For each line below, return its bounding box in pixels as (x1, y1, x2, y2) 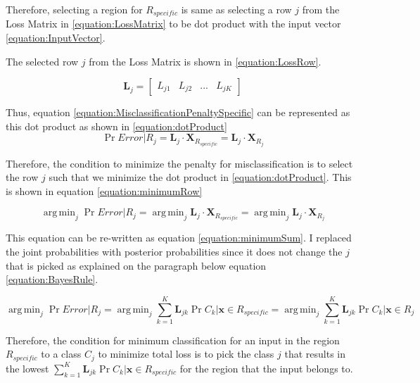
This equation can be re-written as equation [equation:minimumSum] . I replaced (6, 230, 352, 245)
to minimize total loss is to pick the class (98, 346, 274, 361)
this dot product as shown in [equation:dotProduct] (6, 118, 227, 133)
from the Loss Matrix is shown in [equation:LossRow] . (89, 54, 322, 68)
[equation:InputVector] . (6, 30, 106, 45)
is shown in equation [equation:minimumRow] (6, 183, 203, 198)
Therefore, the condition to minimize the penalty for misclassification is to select (6, 156, 353, 170)
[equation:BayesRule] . (6, 272, 98, 287)
